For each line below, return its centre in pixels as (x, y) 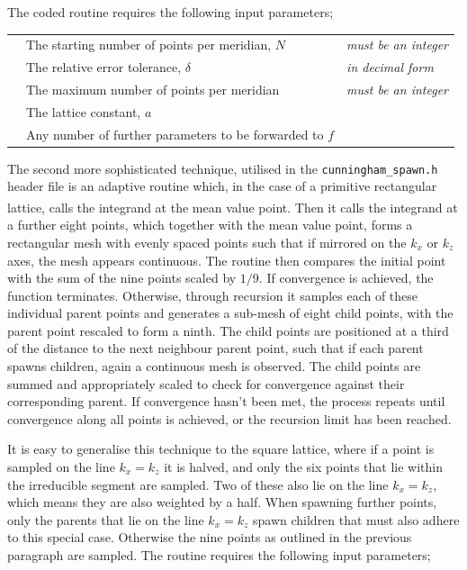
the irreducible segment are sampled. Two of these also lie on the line (198, 484)
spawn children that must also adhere (356, 519)
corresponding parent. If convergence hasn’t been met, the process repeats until (226, 401)
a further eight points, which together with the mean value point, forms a (210, 225)
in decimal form (390, 67)
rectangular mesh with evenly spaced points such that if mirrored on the (207, 242)
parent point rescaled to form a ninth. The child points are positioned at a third (228, 330)
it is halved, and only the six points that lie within (303, 467)
